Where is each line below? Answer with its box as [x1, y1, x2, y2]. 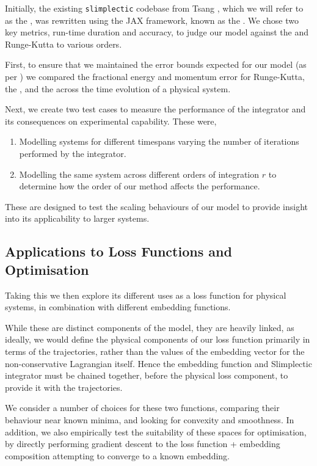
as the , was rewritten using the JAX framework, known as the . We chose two [5, 13, 299, 26]
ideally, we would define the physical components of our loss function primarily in [5, 333, 310, 346]
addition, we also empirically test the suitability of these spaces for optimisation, [5, 425, 307, 438]
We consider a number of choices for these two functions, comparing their [5, 401, 280, 414]
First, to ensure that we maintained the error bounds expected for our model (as [5, 58, 307, 71]
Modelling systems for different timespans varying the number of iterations [19, 135, 299, 148]
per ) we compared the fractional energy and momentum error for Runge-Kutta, [5, 70, 305, 83]
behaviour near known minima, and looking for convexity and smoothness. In [5, 413, 294, 426]
